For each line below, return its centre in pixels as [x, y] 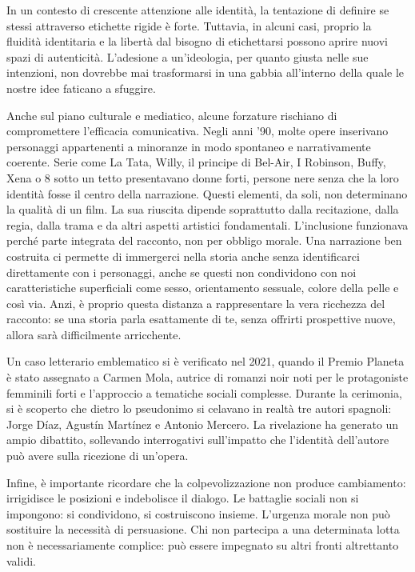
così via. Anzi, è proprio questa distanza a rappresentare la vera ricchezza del [196, 303]
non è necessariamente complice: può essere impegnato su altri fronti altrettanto [203, 545]
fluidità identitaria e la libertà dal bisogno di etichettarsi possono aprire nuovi [197, 41]
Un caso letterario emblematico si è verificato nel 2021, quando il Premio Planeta [206, 361]
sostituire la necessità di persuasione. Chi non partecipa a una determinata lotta [203, 529]
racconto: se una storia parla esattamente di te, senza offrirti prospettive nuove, [201, 319]
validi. [21, 560]
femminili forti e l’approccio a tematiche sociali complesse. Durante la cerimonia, [204, 392]
